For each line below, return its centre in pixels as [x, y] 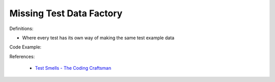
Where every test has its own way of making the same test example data [98, 38]
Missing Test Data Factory [66, 13]
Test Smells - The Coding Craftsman [73, 68]
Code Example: [25, 47]
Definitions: [21, 29]
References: [22, 57]
